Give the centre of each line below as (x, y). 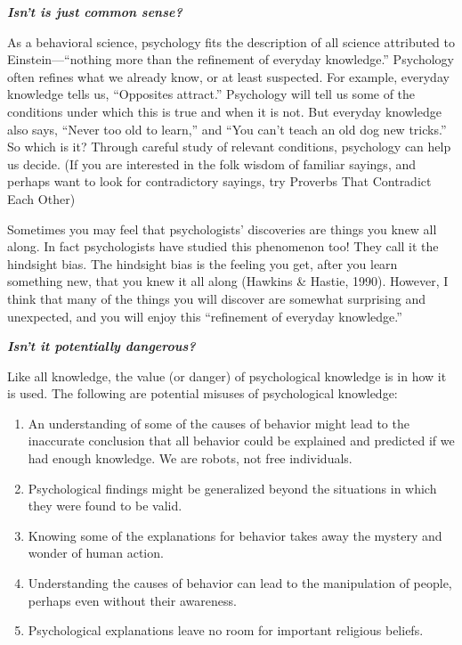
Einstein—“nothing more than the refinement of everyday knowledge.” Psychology (231, 59)
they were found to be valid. (105, 506)
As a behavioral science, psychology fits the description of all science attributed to (231, 41)
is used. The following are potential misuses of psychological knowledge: (203, 393)
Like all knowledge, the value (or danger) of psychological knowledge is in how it (227, 376)
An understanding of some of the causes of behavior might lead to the (219, 423)
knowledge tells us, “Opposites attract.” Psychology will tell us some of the (211, 94)
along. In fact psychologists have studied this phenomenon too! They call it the (223, 246)
